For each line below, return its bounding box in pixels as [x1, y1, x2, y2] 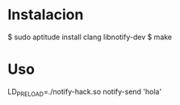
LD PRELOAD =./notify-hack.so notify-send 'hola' [7, 87, 162, 98]
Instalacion [7, 6, 84, 24]
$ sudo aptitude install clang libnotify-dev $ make [7, 32, 173, 42]
